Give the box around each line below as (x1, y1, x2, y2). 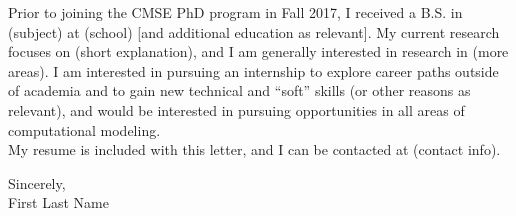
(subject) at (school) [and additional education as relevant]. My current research (8, 21, 500, 42)
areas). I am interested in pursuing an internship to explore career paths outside (8, 60, 499, 81)
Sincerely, (8, 172, 66, 193)
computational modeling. (8, 119, 161, 140)
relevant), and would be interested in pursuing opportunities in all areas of (8, 99, 465, 120)
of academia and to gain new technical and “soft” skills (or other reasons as (8, 80, 471, 101)
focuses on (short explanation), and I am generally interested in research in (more (8, 41, 509, 62)
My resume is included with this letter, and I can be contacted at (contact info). (8, 139, 501, 160)
